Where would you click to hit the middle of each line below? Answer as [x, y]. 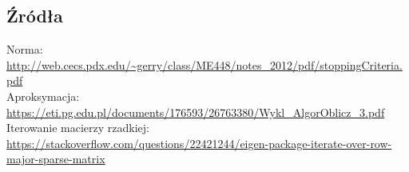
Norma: [25, 49]
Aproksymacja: [43, 96]
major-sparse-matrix [56, 159]
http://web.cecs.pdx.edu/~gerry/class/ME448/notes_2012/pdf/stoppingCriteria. [204, 64]
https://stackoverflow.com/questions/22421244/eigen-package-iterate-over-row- [199, 143]
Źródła [35, 16]
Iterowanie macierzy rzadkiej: [78, 128]
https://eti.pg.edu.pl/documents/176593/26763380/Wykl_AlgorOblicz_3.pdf [196, 112]
